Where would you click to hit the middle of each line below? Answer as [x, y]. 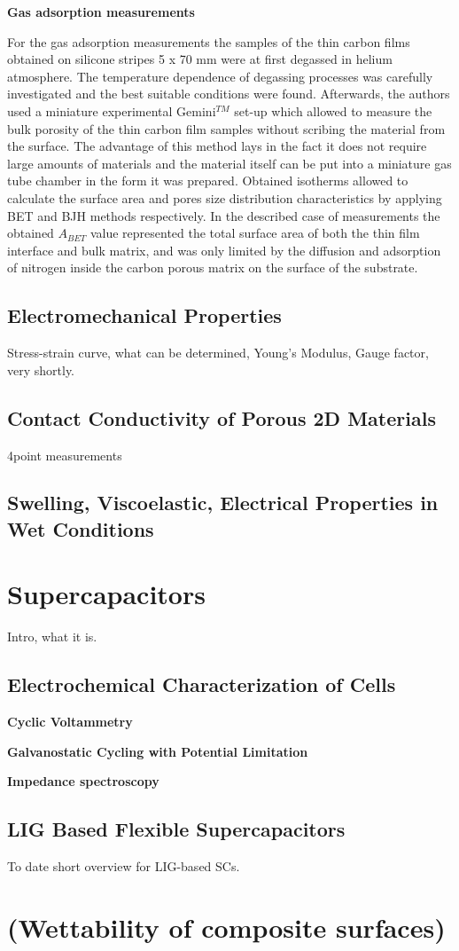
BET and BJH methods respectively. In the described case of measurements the [224, 215]
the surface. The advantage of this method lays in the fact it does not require [217, 146]
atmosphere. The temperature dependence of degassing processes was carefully [220, 76]
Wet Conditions [81, 528]
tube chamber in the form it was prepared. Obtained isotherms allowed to [208, 181]
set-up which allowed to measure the [333, 110]
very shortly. [41, 369]
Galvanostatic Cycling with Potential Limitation [158, 751]
